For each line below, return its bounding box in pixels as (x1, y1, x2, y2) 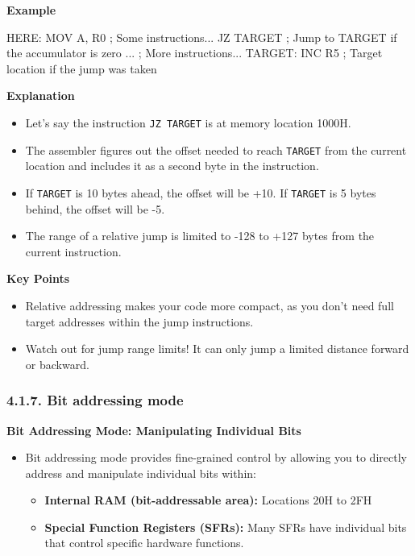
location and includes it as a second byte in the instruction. (25, 157, 319, 174)
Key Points (6, 270, 70, 287)
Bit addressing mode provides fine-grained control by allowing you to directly (25, 449, 407, 466)
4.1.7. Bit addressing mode (6, 390, 184, 410)
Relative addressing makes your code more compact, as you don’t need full (25, 297, 394, 313)
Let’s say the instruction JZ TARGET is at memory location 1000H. (25, 114, 351, 131)
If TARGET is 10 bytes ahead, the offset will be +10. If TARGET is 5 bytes (25, 184, 376, 201)
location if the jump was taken (6, 60, 157, 77)
